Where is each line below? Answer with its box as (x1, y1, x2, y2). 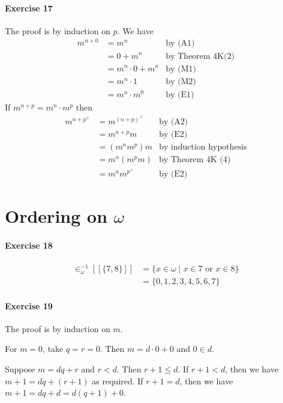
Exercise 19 (5, 299, 53, 312)
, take (43, 342, 64, 355)
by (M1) (165, 64, 196, 73)
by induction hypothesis (159, 143, 247, 152)
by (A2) (159, 117, 188, 126)
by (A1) (165, 39, 195, 48)
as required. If (92, 374, 143, 387)
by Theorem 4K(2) (165, 52, 235, 61)
